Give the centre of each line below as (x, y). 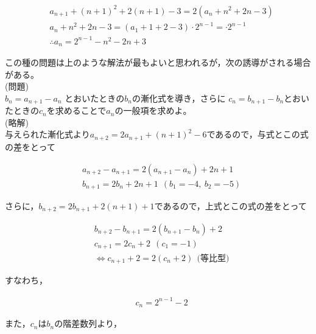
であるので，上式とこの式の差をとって (230, 206)
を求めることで (76, 110)
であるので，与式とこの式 (258, 134)
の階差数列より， (88, 323)
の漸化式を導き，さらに (179, 98)
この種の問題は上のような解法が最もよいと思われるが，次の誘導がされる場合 (158, 62)
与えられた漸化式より (47, 134)
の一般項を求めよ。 (153, 110)
